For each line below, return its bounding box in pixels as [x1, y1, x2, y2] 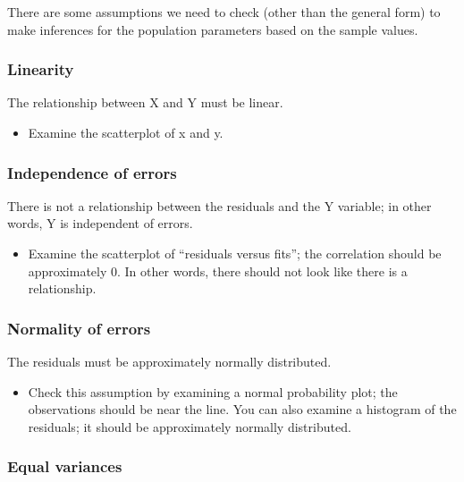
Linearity [7, 58, 74, 80]
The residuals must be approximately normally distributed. [7, 352, 332, 370]
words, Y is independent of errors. [7, 214, 193, 233]
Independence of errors [7, 161, 177, 183]
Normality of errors [7, 317, 151, 339]
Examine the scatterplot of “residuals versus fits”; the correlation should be [28, 244, 442, 262]
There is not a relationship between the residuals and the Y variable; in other [7, 196, 432, 215]
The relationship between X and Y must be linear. [7, 93, 283, 112]
